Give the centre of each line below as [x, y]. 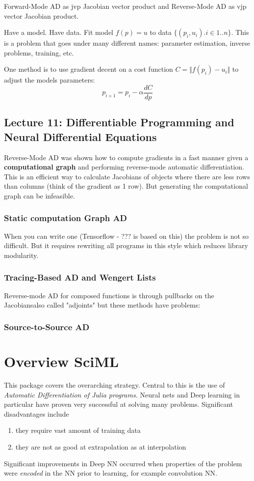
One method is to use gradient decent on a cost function [89, 69]
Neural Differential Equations [80, 136]
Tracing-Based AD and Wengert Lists [80, 277]
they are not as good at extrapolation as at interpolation [101, 446]
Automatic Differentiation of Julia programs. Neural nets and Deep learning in [122, 394]
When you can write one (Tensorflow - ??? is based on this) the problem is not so [127, 236]
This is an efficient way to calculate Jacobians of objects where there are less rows [127, 176]
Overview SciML [62, 361]
